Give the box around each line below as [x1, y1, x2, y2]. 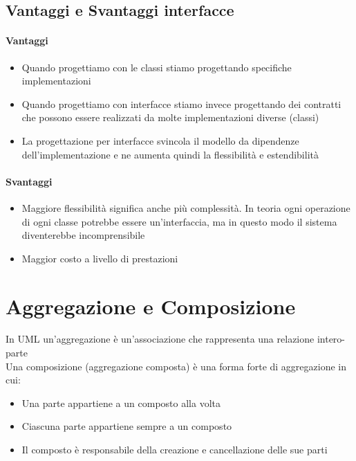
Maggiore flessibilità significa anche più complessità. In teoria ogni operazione [21, 200, 350, 215]
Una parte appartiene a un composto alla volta [21, 395, 221, 410]
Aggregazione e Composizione [6, 291, 296, 320]
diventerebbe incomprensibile [21, 228, 145, 242]
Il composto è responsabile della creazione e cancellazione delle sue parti [21, 442, 328, 456]
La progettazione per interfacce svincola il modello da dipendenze [21, 133, 299, 147]
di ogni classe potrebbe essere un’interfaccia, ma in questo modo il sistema [21, 214, 337, 228]
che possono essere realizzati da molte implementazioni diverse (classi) [21, 110, 319, 125]
